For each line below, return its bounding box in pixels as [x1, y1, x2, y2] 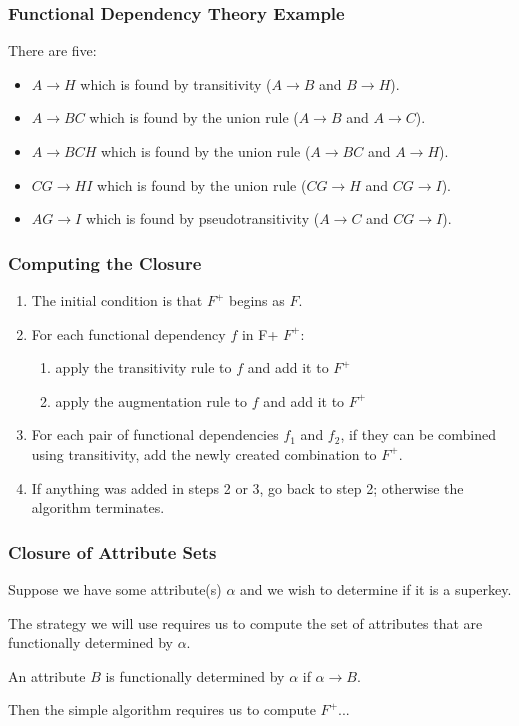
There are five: [8, 40, 97, 61]
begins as [228, 290, 285, 310]
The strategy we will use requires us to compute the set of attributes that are [8, 612, 483, 633]
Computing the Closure [8, 250, 202, 275]
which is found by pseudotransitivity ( [85, 208, 320, 229]
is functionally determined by [105, 665, 285, 686]
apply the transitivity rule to [55, 357, 232, 378]
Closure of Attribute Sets [8, 539, 217, 564]
